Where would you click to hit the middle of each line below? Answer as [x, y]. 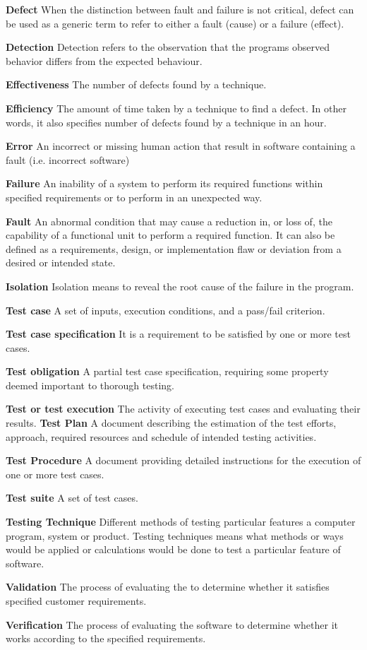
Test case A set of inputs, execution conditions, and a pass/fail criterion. [166, 310]
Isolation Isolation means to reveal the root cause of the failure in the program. [180, 286]
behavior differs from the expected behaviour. [104, 60]
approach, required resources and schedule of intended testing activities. [161, 436]
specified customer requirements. [76, 601]
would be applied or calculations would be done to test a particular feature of [173, 549]
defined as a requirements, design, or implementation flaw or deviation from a [174, 248]
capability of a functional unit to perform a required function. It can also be [170, 235]
